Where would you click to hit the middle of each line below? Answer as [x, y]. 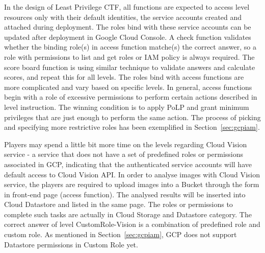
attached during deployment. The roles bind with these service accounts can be [128, 27]
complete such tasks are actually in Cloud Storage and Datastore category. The [128, 214]
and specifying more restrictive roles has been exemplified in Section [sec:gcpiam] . [132, 127]
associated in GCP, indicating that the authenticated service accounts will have [128, 164]
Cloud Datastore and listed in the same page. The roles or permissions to [118, 204]
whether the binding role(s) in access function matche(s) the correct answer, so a [130, 47]
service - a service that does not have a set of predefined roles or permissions [124, 154]
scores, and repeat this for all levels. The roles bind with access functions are [124, 77]
